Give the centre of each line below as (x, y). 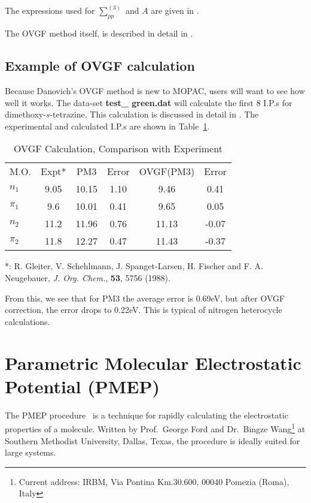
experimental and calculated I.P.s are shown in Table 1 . (107, 126)
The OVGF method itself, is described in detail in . (99, 33)
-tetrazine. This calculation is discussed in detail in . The (154, 114)
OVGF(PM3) (167, 171)
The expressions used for (50, 10)
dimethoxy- (25, 114)
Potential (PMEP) (83, 386)
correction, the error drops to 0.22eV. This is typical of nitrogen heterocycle (144, 310)
